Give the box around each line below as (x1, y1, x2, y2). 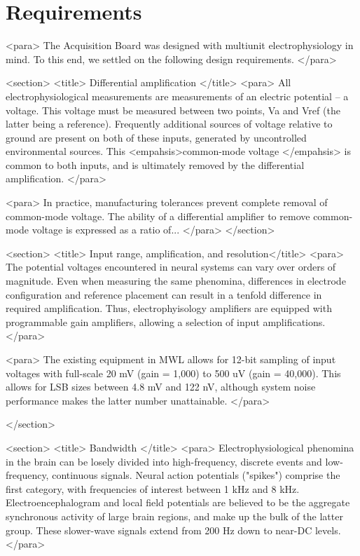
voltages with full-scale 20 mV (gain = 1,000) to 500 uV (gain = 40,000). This (6, 365, 341, 380)
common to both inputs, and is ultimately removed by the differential (6, 157, 305, 172)
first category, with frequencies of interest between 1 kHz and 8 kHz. (6, 481, 300, 496)
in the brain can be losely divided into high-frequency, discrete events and (6, 454, 322, 468)
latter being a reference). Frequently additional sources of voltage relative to (6, 116, 333, 131)
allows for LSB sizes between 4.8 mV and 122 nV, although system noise (6, 379, 316, 394)
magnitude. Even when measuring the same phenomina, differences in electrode (6, 273, 346, 288)
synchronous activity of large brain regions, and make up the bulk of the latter (6, 508, 343, 523)
